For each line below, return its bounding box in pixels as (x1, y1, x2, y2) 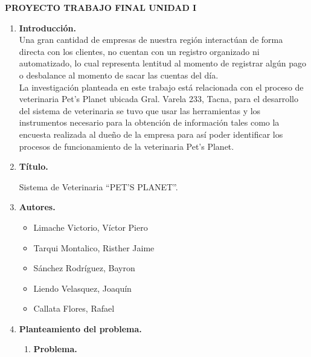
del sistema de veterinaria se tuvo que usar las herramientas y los (19, 104, 261, 117)
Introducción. (19, 21, 76, 34)
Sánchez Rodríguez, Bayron (33, 262, 135, 274)
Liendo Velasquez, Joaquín (33, 281, 132, 294)
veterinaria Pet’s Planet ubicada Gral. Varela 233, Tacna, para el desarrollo (19, 92, 298, 105)
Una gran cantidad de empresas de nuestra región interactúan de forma (19, 33, 283, 46)
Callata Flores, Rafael (33, 302, 115, 315)
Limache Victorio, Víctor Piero (33, 220, 148, 233)
